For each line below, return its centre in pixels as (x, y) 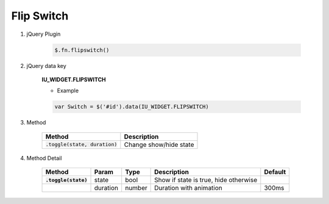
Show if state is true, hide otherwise (206, 180)
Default (275, 172)
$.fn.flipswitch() (82, 50)
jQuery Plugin (44, 34)
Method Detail (44, 158)
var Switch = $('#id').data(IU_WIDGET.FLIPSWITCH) (132, 107)
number (136, 188)
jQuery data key (46, 66)
